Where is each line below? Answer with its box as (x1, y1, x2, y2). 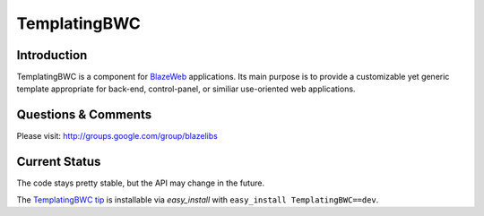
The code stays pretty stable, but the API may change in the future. (16, 177, 264, 188)
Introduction (16, 48, 88, 63)
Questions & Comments (16, 108, 152, 123)
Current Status (16, 154, 101, 169)
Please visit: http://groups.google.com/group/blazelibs (16, 131, 219, 142)
